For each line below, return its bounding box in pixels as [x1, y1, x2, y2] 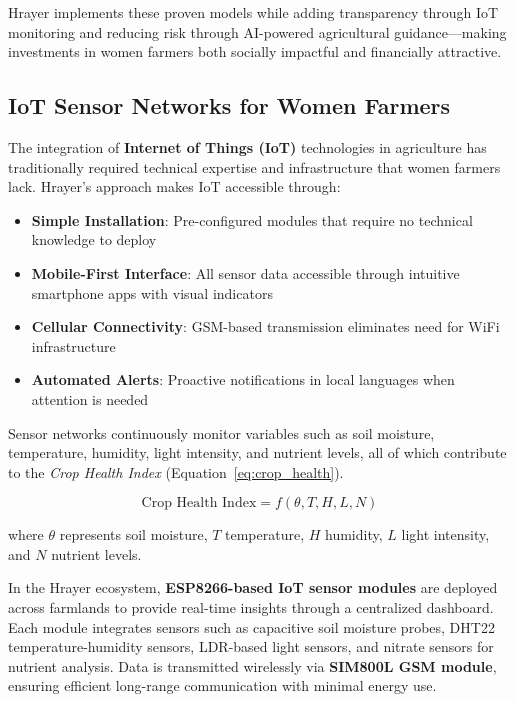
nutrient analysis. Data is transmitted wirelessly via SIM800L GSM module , [8, 655, 497, 676]
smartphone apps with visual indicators [31, 282, 273, 303]
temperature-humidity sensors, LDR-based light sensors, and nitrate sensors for [8, 636, 494, 657]
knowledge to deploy [31, 229, 157, 250]
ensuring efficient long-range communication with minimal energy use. [8, 675, 437, 696]
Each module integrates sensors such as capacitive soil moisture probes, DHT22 [8, 616, 495, 637]
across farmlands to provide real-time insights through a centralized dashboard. [8, 597, 494, 618]
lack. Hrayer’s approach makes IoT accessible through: [8, 176, 341, 197]
